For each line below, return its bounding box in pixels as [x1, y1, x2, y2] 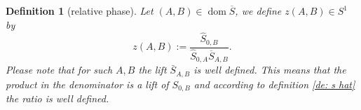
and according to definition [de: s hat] [193, 76, 355, 91]
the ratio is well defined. [6, 91, 109, 106]
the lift [138, 62, 167, 77]
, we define [235, 4, 282, 18]
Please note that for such [6, 62, 113, 77]
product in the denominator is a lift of [6, 76, 169, 91]
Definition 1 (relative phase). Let [6, 4, 154, 18]
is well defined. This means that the [193, 62, 346, 77]
